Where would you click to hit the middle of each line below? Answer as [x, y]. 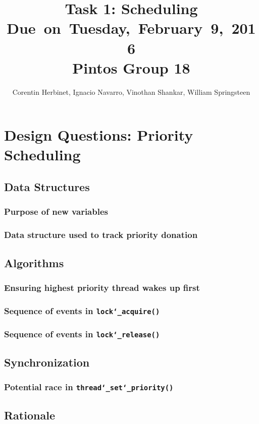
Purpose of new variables [56, 211]
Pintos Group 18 [131, 67]
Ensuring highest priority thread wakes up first [102, 287]
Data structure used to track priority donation [101, 235]
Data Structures [47, 187]
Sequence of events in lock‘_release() [82, 334]
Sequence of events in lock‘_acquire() [82, 310]
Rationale [30, 415]
